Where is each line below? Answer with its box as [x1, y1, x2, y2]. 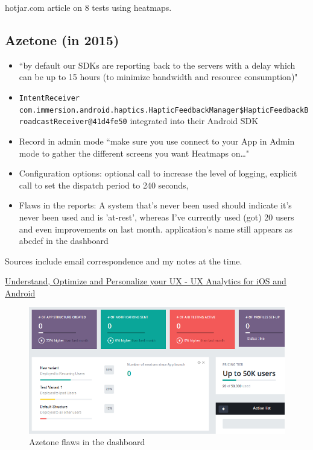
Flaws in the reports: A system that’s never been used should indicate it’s [19, 199, 292, 211]
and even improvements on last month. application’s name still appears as [19, 222, 292, 235]
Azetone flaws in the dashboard [29, 436, 145, 448]
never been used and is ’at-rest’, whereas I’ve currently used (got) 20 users [19, 210, 294, 223]
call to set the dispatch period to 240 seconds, [19, 178, 189, 191]
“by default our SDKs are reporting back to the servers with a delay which [19, 58, 296, 71]
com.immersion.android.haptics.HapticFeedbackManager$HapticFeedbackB [19, 105, 309, 114]
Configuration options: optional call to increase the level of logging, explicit [19, 167, 297, 180]
